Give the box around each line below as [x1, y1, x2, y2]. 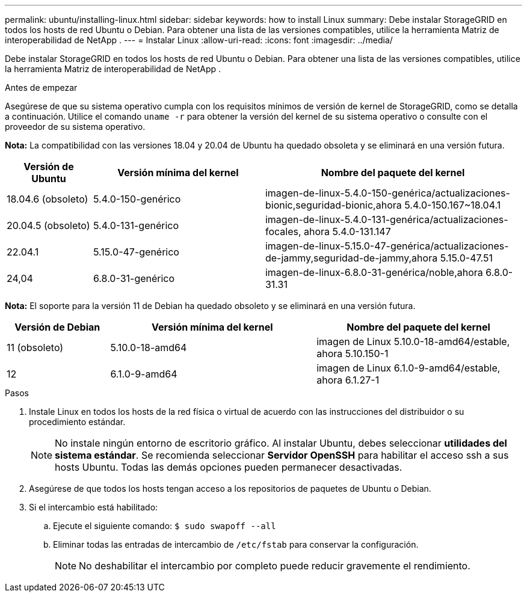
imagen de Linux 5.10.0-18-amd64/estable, [316, 335, 510, 347]
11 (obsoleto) [7, 341, 64, 354]
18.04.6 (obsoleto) [7, 193, 88, 205]
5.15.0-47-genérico [93, 246, 179, 258]
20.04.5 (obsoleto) [7, 219, 90, 231]
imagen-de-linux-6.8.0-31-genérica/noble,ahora [265, 266, 483, 278]
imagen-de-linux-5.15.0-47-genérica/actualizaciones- [265, 240, 509, 252]
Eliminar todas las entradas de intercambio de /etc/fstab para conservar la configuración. [53, 539, 419, 550]
